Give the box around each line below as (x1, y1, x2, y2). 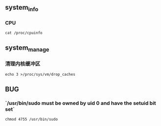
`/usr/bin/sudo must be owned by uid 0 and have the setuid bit (5, 100, 157, 106)
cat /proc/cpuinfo (5, 30, 43, 35)
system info (5, 3, 39, 13)
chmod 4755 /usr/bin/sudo (5, 117, 58, 122)
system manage (5, 43, 49, 53)
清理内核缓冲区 (5, 61, 41, 67)
